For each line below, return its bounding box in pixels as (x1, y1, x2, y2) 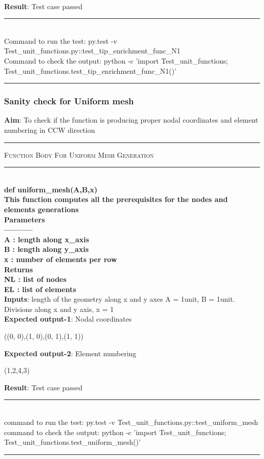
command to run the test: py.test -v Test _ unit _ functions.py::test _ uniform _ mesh (4, 417, 258, 427)
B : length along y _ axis (4, 244, 89, 254)
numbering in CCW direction (4, 124, 95, 135)
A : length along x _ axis (4, 234, 89, 244)
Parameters (4, 214, 45, 224)
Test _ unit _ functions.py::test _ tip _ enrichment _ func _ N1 (4, 45, 181, 56)
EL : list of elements (4, 283, 76, 294)
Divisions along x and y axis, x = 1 (4, 303, 114, 314)
